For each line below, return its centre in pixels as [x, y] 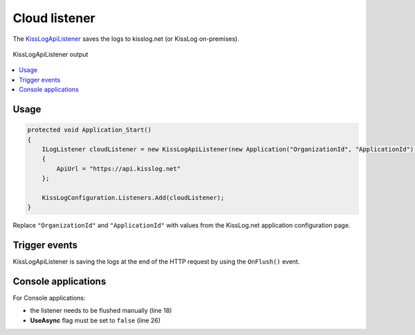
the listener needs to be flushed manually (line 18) [101, 311]
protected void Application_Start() [90, 130]
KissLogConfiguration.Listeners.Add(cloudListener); [133, 198]
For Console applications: [49, 298]
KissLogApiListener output [50, 54]
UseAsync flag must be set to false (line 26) [95, 320]
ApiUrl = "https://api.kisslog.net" [119, 169]
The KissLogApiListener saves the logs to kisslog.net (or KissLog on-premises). [126, 39]
